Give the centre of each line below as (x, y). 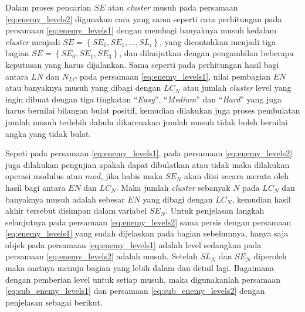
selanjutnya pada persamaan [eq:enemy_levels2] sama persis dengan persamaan (148, 222)
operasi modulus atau (44, 176)
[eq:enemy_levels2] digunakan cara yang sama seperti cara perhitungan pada (144, 18)
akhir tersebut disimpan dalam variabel (76, 210)
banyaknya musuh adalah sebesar (65, 199)
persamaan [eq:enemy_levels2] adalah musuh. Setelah (101, 256)
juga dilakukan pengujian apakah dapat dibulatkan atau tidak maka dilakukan (148, 164)
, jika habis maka (132, 176)
